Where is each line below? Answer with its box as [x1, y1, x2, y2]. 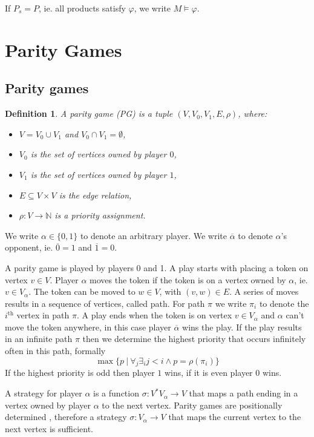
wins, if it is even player [164, 366, 253, 379]
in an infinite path [5, 332, 73, 345]
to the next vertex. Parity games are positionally [102, 398, 283, 411]
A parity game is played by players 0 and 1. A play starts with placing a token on [5, 261, 309, 274]
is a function [93, 387, 139, 399]
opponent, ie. [5, 241, 53, 254]
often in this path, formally [5, 344, 106, 357]
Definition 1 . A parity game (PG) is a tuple [5, 107, 173, 120]
